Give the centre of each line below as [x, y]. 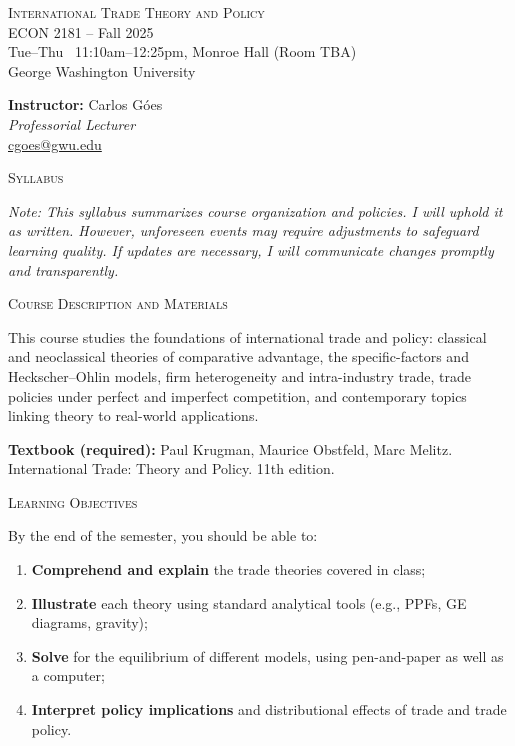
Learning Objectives [73, 501]
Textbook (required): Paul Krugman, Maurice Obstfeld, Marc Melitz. [230, 448]
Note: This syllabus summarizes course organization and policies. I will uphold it [255, 210]
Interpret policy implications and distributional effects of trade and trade [269, 709]
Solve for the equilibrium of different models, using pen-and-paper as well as [267, 655]
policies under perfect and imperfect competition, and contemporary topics [237, 395]
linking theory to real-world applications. [133, 415]
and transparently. [63, 269]
